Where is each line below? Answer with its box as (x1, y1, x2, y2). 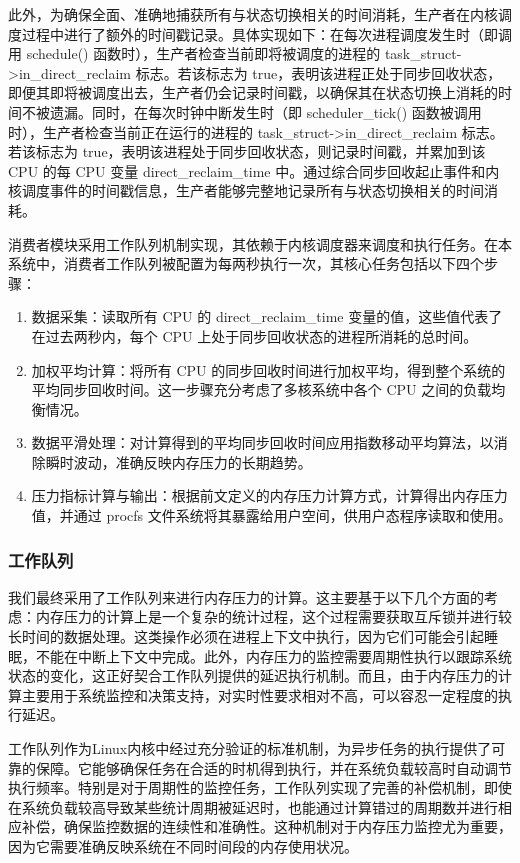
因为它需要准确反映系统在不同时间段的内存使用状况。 (8, 836, 358, 856)
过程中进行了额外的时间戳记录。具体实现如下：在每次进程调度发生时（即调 (21, 23, 512, 44)
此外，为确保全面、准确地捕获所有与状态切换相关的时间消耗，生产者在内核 (8, 4, 498, 24)
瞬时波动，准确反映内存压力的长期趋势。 (45, 451, 312, 472)
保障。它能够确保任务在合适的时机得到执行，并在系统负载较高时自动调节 (35, 757, 512, 778)
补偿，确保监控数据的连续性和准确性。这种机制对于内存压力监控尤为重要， (21, 816, 512, 837)
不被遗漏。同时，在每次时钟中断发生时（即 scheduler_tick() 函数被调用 (21, 101, 482, 122)
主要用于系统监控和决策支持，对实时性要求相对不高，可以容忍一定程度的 (21, 684, 498, 705)
